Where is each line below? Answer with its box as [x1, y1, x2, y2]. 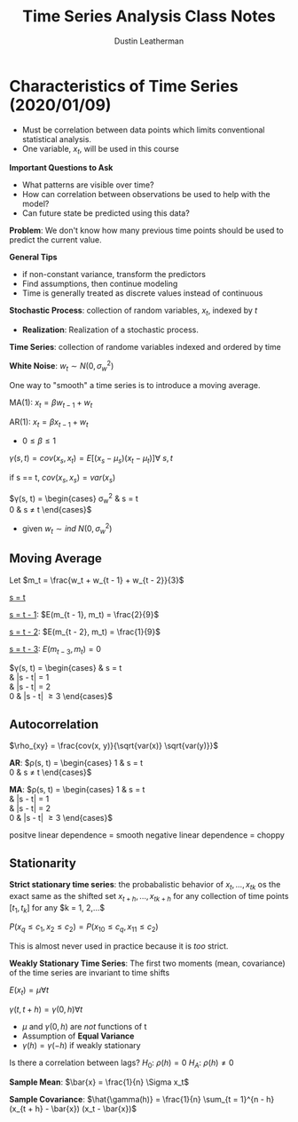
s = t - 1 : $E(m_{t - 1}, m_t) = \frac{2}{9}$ [9, 609, 160, 619]
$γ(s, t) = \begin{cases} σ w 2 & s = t [9, 491, 139, 505]
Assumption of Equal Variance [21, 1030, 135, 1041]
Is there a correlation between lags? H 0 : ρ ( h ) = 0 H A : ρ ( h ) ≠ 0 [9, 1057, 234, 1070]
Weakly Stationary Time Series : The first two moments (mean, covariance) [9, 958, 286, 969]
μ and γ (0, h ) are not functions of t [21, 1022, 147, 1032]
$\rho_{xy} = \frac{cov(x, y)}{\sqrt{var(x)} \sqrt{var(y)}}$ [9, 740, 219, 752]
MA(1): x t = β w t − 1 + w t [9, 397, 93, 410]
